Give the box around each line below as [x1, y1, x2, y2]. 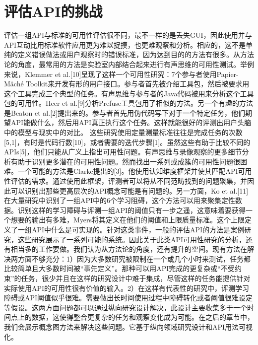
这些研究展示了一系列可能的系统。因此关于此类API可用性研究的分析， [17, 234, 246, 244]
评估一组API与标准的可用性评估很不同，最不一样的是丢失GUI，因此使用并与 [4, 30, 252, 40]
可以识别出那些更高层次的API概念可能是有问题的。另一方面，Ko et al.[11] [10, 185, 249, 196]
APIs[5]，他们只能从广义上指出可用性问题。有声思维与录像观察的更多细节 [4, 146, 242, 157]
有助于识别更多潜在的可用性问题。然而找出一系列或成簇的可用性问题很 [10, 156, 240, 166]
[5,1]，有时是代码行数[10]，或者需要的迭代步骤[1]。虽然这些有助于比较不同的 [4, 137, 251, 147]
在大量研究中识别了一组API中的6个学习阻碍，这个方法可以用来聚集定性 [4, 195, 236, 206]
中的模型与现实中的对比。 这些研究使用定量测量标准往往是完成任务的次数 [4, 127, 243, 138]
